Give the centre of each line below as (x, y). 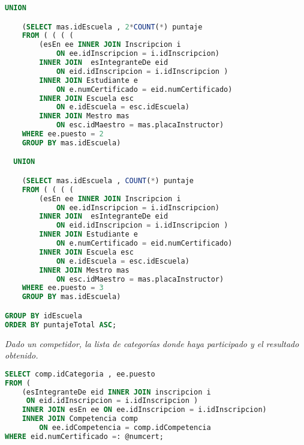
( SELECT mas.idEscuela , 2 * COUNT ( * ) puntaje (112, 27)
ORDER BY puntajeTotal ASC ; (61, 325)
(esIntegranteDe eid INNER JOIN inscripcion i (116, 392)
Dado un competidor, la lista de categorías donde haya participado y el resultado (152, 343)
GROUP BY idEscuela (43, 316)
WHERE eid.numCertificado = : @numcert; (84, 436)
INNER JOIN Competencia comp (80, 419)
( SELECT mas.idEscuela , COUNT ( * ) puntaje (108, 180)
